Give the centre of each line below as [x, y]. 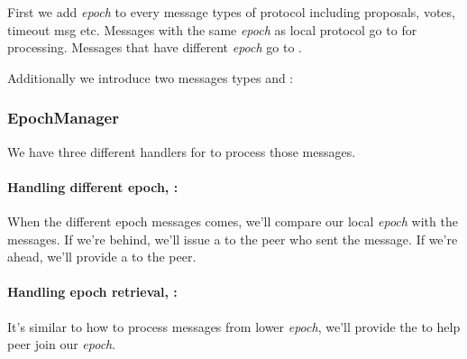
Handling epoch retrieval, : [92, 292]
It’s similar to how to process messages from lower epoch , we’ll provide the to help [234, 326]
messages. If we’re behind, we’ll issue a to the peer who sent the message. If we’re [233, 239]
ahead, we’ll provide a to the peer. [102, 257]
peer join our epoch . [62, 344]
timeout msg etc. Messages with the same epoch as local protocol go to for [212, 29]
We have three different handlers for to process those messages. [182, 151]
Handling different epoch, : [93, 186]
